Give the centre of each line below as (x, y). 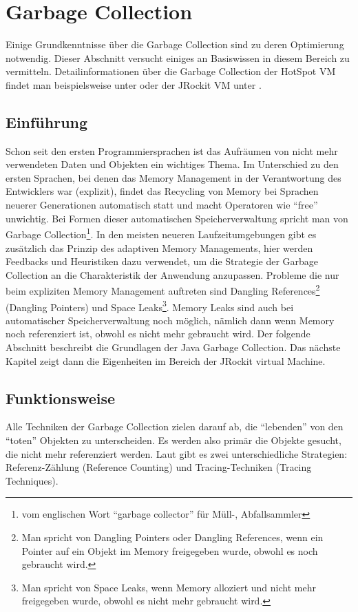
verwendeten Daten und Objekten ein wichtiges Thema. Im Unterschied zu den (172, 164)
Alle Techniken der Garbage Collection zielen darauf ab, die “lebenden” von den (175, 426)
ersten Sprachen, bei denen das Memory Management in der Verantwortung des (173, 177)
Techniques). (32, 480)
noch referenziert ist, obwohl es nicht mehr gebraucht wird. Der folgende (158, 334)
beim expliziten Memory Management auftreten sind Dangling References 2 (163, 289)
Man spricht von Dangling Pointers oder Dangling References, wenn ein (172, 537)
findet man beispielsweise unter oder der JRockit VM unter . (134, 84)
